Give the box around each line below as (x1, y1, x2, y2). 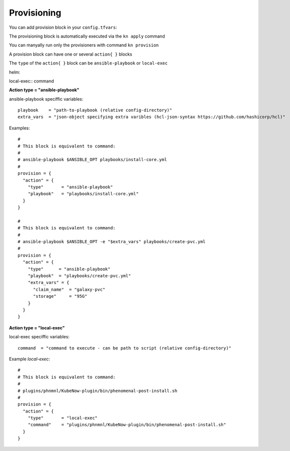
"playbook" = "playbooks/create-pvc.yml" (27, 273, 131, 279)
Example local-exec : (9, 356, 50, 362)
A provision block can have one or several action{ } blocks (9, 51, 132, 57)
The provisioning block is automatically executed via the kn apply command (9, 33, 166, 39)
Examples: (9, 125, 30, 131)
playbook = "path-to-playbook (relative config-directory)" (18, 107, 172, 113)
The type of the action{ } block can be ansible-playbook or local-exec (9, 60, 168, 66)
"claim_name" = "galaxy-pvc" (33, 287, 105, 292)
